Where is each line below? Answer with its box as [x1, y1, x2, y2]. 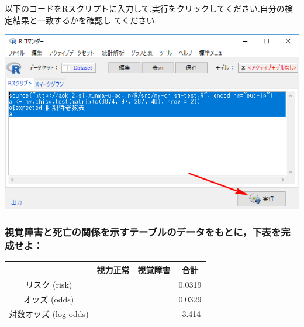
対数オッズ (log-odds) [9, 308, 89, 320]
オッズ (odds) [23, 293, 74, 305]
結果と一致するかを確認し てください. [12, 13, 157, 26]
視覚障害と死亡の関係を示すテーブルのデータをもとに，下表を [5, 224, 281, 239]
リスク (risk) [25, 278, 72, 291]
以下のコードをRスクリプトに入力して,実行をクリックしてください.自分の [5, 2, 285, 14]
